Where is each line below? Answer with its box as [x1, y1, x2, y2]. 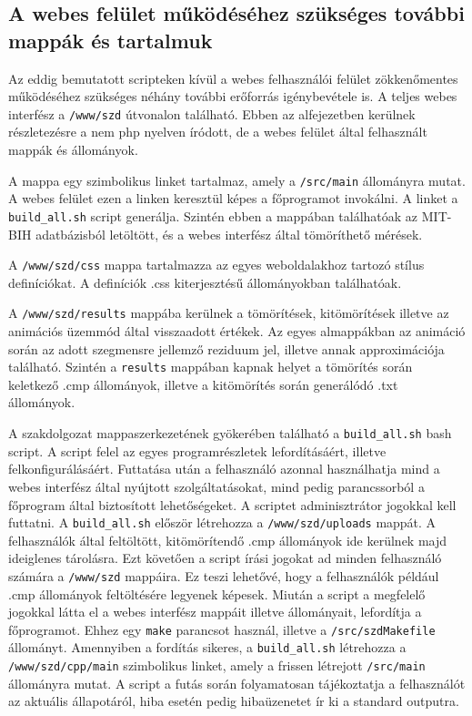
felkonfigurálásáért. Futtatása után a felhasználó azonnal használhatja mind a [8, 459, 440, 478]
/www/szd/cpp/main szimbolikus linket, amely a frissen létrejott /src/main [8, 656, 426, 675]
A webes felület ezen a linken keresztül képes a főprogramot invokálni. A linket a [8, 189, 458, 208]
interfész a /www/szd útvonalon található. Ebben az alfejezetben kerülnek [8, 104, 416, 123]
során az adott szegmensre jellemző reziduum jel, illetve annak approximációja [8, 339, 445, 358]
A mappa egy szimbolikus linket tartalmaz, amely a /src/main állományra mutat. [8, 170, 466, 189]
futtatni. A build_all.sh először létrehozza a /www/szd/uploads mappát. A [8, 513, 437, 532]
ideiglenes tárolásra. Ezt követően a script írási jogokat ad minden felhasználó [8, 548, 442, 568]
